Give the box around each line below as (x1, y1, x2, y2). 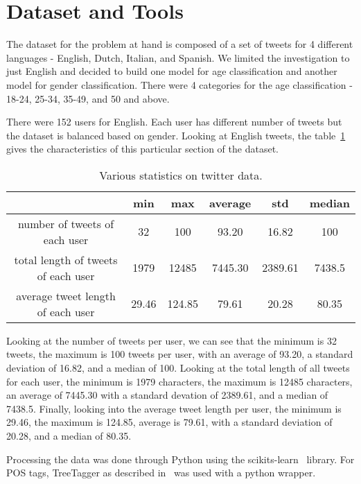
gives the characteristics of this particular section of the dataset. (6, 141, 279, 156)
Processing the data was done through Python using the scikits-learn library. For (6, 451, 355, 466)
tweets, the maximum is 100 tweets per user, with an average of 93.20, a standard (6, 347, 353, 361)
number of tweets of (17, 215, 114, 232)
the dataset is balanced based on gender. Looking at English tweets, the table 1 (6, 128, 346, 142)
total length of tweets (14, 251, 118, 268)
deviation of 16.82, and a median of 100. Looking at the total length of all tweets (6, 361, 350, 375)
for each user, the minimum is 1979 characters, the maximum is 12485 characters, (6, 374, 353, 388)
